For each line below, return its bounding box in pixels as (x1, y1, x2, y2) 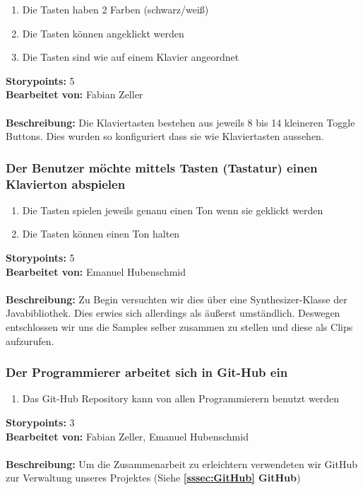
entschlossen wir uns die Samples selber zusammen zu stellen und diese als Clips (6, 320, 353, 334)
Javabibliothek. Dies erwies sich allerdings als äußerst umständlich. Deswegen (6, 305, 340, 320)
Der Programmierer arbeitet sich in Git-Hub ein (6, 363, 288, 381)
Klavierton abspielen (6, 175, 126, 192)
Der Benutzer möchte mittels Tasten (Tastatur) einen (6, 158, 318, 176)
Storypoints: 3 (6, 415, 75, 430)
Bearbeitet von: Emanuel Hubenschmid (6, 264, 186, 279)
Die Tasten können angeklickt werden (22, 25, 184, 40)
